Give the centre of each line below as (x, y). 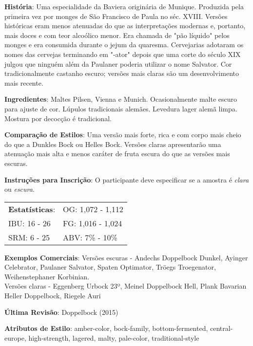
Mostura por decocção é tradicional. (58, 118)
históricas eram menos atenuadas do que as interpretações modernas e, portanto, (125, 26)
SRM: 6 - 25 (29, 237)
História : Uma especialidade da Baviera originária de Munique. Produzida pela (124, 6)
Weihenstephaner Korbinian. (47, 276)
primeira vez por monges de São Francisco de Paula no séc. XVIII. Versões (116, 16)
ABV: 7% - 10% (90, 237)
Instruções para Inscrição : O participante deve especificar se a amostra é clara (127, 179)
